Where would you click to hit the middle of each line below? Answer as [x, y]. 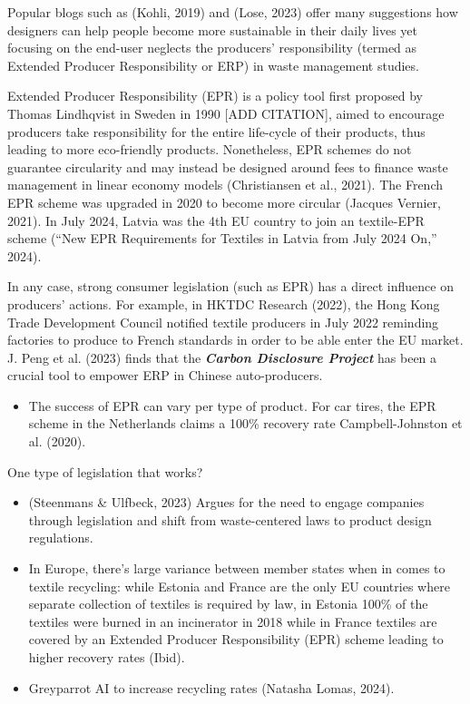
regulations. [61, 538]
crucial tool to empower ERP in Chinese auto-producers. [165, 375]
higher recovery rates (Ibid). [107, 657]
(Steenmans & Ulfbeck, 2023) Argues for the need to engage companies [226, 502]
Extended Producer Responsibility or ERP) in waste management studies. [213, 65]
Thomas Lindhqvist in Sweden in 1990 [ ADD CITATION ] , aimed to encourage [226, 113]
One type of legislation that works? [105, 471]
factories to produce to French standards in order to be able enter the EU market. [235, 340]
